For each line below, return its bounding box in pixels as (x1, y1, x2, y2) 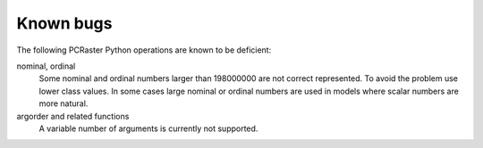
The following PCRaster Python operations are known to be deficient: (16, 45, 272, 55)
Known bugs (16, 13, 113, 33)
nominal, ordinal (16, 61, 76, 71)
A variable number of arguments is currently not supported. (38, 123, 258, 134)
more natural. (38, 98, 89, 109)
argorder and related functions (16, 111, 130, 121)
